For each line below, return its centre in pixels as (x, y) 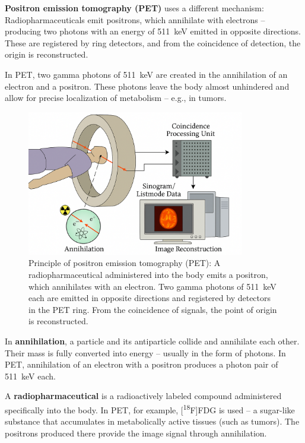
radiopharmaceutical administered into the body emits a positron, (148, 274)
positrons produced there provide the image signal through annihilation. (136, 433)
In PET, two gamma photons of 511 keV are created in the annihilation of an (146, 74)
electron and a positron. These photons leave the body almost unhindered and (147, 86)
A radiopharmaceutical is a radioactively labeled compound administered (143, 396)
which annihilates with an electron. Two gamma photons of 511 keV (152, 286)
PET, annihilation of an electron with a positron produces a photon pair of (142, 364)
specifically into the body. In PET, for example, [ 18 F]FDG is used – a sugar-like (150, 409)
